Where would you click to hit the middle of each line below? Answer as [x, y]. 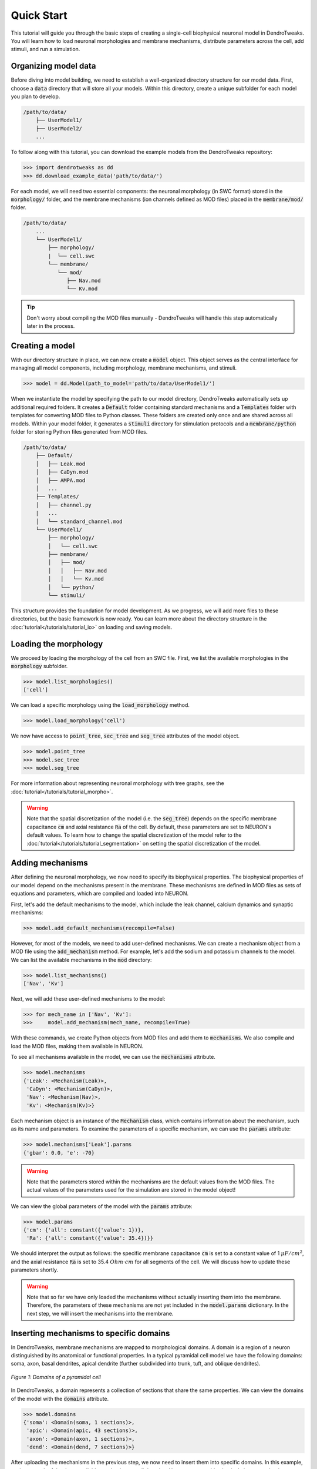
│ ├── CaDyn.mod [62, 472]
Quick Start [39, 15]
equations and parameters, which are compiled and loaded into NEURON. [100, 894]
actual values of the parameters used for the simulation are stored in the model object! [131, 1190]
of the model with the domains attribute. [60, 1398]
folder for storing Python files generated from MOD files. [79, 432]
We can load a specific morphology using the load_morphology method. [100, 705]
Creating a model [43, 346]
